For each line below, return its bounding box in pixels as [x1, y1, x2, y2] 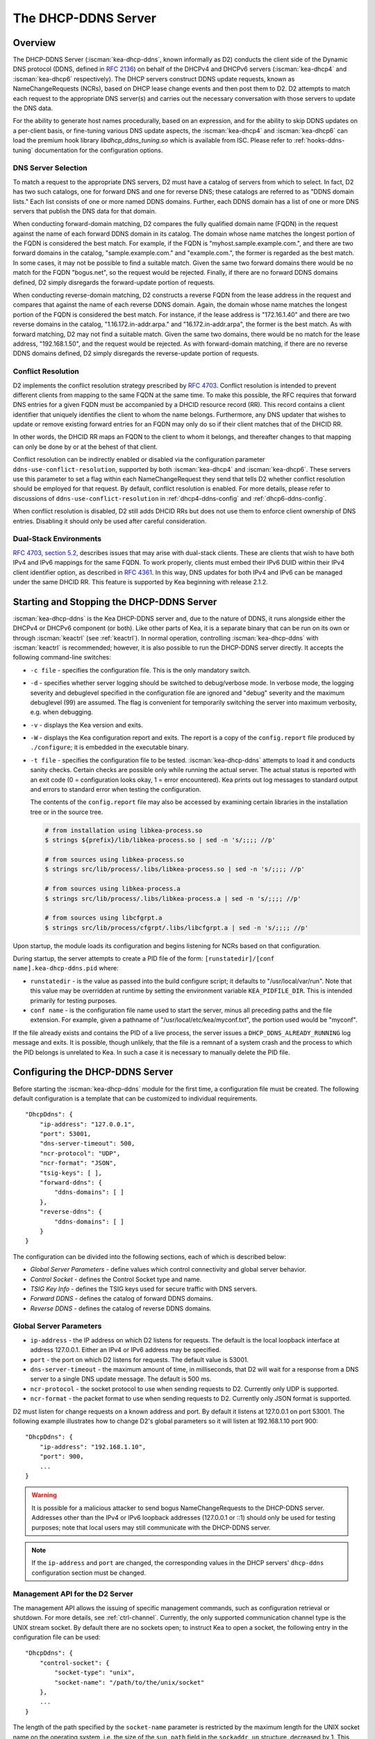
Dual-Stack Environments [12, 534, 102, 544]
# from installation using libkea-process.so [44, 826, 203, 834]
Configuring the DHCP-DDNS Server [12, 1066, 174, 1078]
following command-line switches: [12, 653, 111, 662]
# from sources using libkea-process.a [44, 885, 181, 893]
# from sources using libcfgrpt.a [44, 914, 162, 922]
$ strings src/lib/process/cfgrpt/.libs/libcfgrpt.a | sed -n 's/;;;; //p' [44, 924, 309, 931]
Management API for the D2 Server [12, 1589, 133, 1599]
